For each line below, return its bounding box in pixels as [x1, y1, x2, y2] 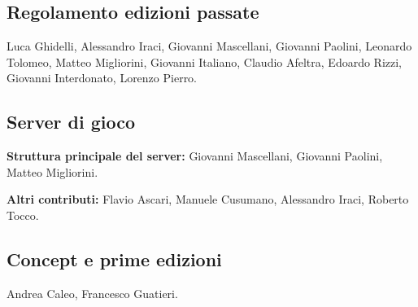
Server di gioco [7, 109, 136, 134]
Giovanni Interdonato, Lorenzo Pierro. [7, 69, 198, 86]
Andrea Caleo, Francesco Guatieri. [7, 284, 178, 301]
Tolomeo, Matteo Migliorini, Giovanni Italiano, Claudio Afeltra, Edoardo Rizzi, [7, 53, 403, 70]
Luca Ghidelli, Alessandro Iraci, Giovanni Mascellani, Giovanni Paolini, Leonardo [7, 37, 412, 55]
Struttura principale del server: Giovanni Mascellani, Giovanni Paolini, [7, 147, 383, 164]
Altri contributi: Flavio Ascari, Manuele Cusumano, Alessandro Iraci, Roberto [7, 191, 409, 208]
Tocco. [7, 206, 39, 223]
